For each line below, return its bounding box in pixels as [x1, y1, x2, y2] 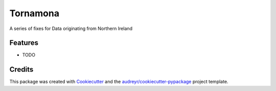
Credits [9, 65, 34, 74]
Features [9, 39, 38, 47]
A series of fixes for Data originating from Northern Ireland [9, 25, 133, 32]
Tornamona [9, 8, 60, 19]
